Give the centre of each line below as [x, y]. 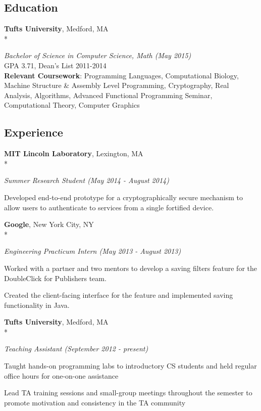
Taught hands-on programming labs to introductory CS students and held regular [130, 366]
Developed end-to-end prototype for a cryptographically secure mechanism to [124, 197]
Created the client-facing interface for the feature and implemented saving [119, 295]
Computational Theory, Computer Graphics [72, 105]
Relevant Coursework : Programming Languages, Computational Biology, [121, 75]
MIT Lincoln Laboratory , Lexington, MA [74, 153]
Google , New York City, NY [49, 224]
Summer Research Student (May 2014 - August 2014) [87, 180]
